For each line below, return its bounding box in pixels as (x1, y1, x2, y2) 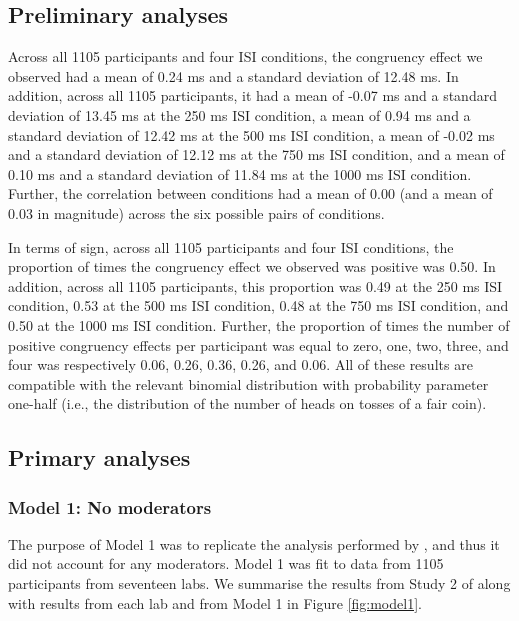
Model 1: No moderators (8, 494, 212, 519)
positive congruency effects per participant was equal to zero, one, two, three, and (8, 334, 509, 355)
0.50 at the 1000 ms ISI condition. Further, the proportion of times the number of (8, 314, 510, 335)
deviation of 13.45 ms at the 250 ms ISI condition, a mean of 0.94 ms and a (8, 104, 471, 125)
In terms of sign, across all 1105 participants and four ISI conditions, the (8, 236, 454, 257)
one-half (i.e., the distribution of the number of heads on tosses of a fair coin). (8, 393, 487, 414)
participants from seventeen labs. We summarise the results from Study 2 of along (8, 573, 511, 594)
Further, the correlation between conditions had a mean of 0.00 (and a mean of (8, 183, 493, 204)
